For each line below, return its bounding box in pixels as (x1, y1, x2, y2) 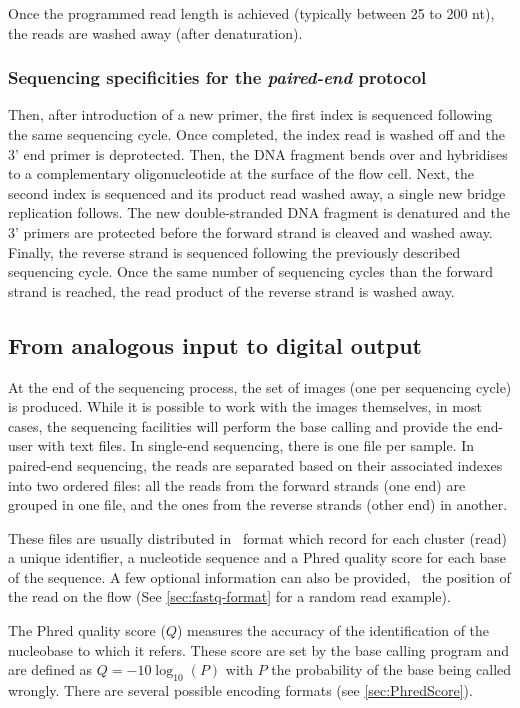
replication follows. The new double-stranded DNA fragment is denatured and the (8, 202, 510, 223)
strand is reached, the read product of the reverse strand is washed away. (8, 280, 455, 301)
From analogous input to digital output (8, 329, 422, 360)
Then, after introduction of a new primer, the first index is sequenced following (8, 104, 493, 125)
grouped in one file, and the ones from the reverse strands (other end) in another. (8, 494, 508, 515)
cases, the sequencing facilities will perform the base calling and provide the (8, 415, 473, 436)
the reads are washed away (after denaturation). (8, 22, 303, 43)
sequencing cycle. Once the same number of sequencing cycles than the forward (8, 261, 493, 282)
